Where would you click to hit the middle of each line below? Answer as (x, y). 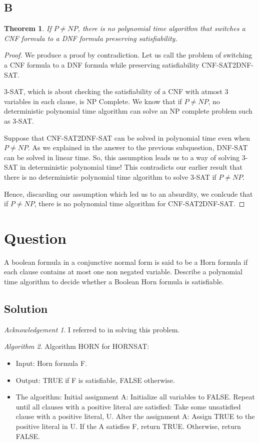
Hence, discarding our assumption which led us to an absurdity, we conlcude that (128, 193)
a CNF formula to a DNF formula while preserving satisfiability (102, 64)
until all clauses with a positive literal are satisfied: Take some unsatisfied (128, 406)
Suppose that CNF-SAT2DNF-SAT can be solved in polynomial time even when (127, 137)
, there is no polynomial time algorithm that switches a (161, 28)
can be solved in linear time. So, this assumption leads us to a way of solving (122, 157)
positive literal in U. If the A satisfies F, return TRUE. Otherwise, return (128, 426)
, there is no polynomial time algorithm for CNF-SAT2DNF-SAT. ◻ (139, 203)
